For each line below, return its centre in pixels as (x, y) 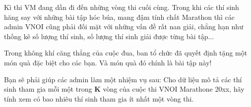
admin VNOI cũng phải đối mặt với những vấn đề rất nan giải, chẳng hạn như (124, 27)
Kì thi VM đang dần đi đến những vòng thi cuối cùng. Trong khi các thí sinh (122, 7)
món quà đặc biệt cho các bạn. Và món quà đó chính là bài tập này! (108, 62)
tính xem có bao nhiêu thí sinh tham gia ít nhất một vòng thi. (99, 98)
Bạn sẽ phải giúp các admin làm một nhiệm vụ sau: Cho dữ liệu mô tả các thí (123, 79)
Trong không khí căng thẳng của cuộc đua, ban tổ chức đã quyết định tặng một (126, 53)
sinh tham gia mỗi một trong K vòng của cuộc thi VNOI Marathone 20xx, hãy (124, 89)
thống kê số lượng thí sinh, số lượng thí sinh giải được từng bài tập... (109, 36)
